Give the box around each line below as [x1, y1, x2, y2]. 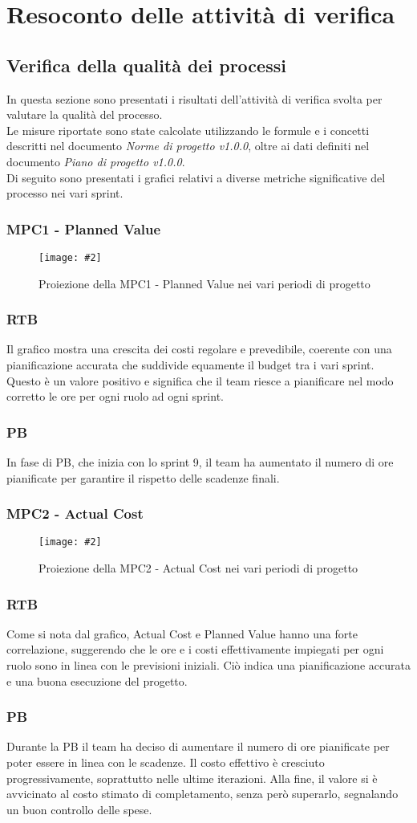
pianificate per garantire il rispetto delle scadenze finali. [6, 469, 280, 486]
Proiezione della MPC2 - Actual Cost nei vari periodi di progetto [38, 560, 358, 577]
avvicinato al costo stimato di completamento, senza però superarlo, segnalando [6, 785, 399, 802]
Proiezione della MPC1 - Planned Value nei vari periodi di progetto [38, 275, 370, 291]
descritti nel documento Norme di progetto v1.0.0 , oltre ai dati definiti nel [6, 137, 370, 154]
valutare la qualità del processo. [6, 106, 163, 123]
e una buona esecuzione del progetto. [6, 672, 188, 689]
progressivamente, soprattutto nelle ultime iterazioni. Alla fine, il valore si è [6, 769, 378, 786]
